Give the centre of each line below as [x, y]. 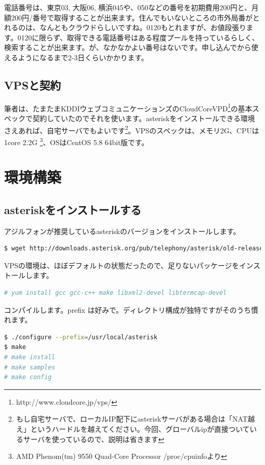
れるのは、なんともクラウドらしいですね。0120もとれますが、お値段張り [125, 27]
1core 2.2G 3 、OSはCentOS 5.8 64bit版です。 [76, 141]
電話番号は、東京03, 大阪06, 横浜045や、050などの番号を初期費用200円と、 [128, 7]
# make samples [30, 367]
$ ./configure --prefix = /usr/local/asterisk [81, 337]
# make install [30, 357]
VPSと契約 [33, 85]
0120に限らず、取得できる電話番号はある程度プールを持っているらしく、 [138, 37]
